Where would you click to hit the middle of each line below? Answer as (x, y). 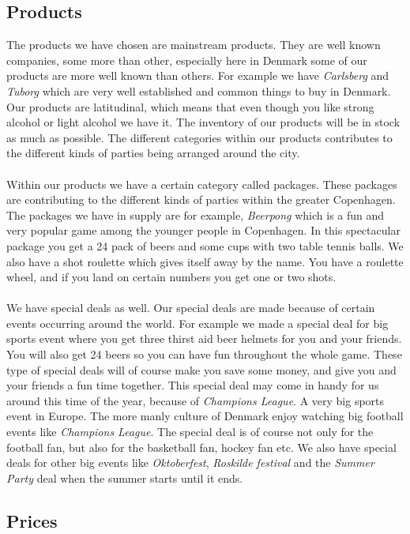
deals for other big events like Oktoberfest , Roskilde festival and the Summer (190, 463)
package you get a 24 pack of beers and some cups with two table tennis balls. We (205, 245)
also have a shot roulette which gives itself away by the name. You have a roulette (205, 261)
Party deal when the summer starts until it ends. (125, 478)
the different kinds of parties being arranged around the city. (153, 153)
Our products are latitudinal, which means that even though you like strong (190, 106)
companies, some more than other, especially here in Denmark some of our (187, 60)
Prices (32, 520)
